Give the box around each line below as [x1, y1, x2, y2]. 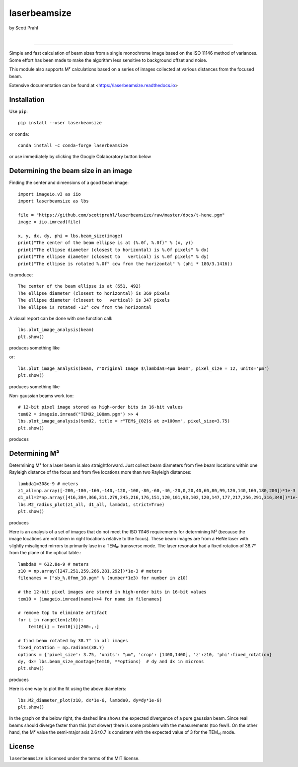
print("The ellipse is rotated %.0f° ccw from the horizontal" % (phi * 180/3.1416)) [18, 261, 233, 266]
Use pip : [9, 108, 28, 114]
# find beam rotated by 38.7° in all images [18, 638, 129, 643]
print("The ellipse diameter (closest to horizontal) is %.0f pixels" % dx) [18, 247, 210, 253]
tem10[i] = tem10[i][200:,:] [28, 624, 99, 630]
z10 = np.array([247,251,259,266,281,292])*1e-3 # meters [18, 568, 162, 574]
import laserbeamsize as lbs [18, 198, 89, 204]
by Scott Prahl [9, 25, 38, 31]
